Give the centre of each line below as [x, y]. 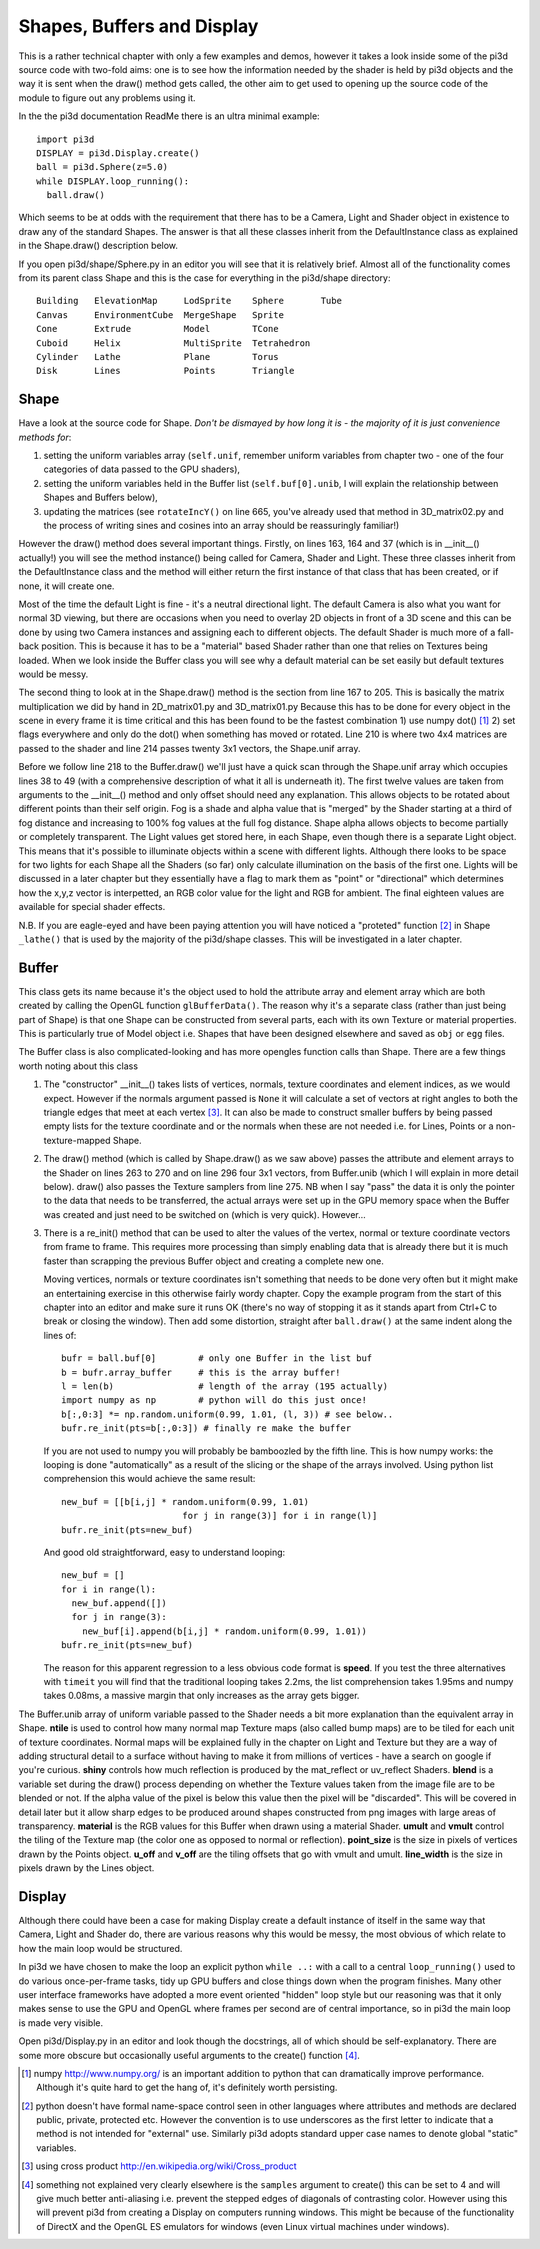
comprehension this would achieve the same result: [149, 1479]
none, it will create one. [66, 586]
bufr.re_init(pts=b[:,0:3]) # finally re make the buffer [206, 1428]
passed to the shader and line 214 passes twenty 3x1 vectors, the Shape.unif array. [189, 748]
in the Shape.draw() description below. [98, 246]
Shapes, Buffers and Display [138, 26]
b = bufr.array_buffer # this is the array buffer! [201, 1372]
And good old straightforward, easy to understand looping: [164, 1552]
